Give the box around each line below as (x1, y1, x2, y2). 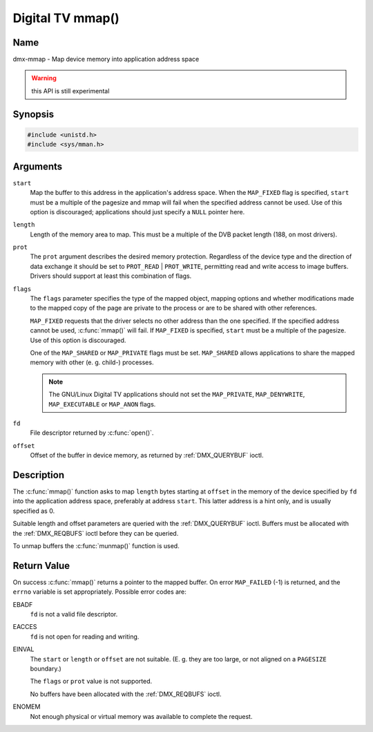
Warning (31, 74, 57, 82)
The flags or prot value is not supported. (30, 677, 153, 686)
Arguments (12, 160, 63, 172)
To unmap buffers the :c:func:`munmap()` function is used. (12, 541, 180, 550)
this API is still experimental (31, 86, 110, 95)
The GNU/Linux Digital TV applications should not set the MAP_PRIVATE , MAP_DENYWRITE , (48, 391, 305, 399)
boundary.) (30, 664, 61, 673)
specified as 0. (12, 507, 55, 515)
